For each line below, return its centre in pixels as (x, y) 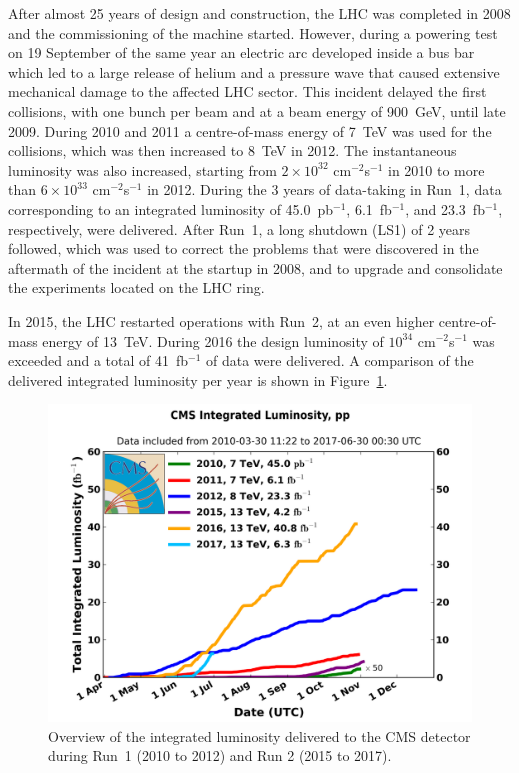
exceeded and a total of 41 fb (98, 360)
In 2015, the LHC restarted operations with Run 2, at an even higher (221, 320)
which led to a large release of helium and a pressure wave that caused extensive (254, 71)
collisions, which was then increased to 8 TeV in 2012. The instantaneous (232, 150)
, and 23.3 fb (445, 208)
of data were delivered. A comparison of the (340, 360)
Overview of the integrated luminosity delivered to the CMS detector (259, 735)
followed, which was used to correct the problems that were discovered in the (243, 248)
